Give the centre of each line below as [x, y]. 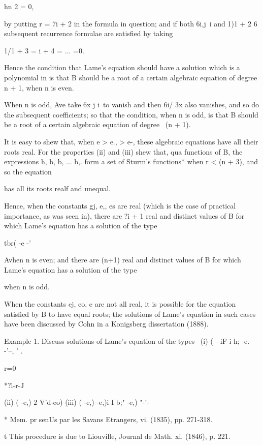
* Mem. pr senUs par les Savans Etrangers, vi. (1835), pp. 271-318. [108, 419]
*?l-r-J [14, 385]
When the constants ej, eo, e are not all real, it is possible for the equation [120, 304]
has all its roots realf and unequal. [57, 188]
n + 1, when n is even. [39, 87]
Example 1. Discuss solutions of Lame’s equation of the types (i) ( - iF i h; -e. [127, 340]
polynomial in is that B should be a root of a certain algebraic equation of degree [131, 77]
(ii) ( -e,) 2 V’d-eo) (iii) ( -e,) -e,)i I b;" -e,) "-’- [77, 402]
